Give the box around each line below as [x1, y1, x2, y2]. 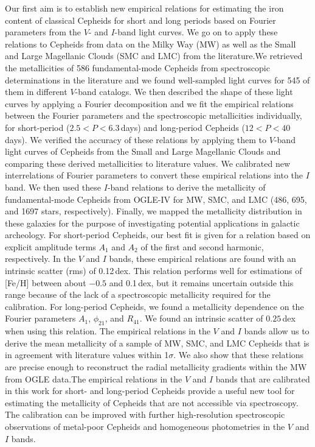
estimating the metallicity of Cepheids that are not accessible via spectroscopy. [5, 396, 299, 409]
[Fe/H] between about [5, 276, 86, 289]
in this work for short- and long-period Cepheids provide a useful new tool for [5, 384, 295, 397]
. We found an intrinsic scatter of [139, 312, 263, 325]
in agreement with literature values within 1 [5, 348, 169, 361]
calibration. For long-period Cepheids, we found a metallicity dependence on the [5, 300, 304, 312]
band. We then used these [5, 180, 102, 193]
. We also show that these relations [173, 348, 304, 361]
